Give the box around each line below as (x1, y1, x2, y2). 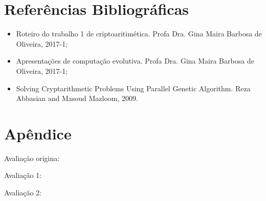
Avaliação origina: (4, 152, 60, 163)
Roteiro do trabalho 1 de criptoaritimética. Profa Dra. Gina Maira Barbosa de (16, 28, 262, 39)
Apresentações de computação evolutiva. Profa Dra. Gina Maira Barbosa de (16, 55, 254, 66)
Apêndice (4, 123, 72, 144)
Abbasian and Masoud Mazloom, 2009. (16, 93, 138, 104)
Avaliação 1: (4, 170, 42, 180)
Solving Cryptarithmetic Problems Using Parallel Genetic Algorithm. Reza (16, 83, 251, 93)
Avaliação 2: (4, 187, 42, 197)
